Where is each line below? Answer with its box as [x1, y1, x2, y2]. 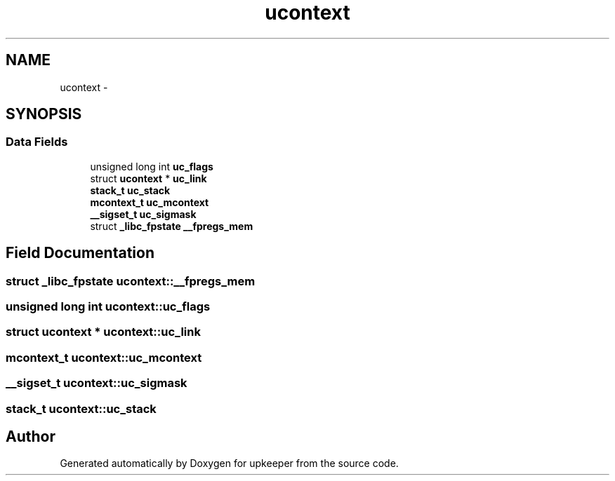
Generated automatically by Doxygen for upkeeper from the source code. [60, 457, 399, 470]
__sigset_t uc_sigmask [90, 208, 197, 220]
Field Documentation [6, 244, 154, 262]
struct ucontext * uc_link [90, 172, 207, 184]
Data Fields [6, 135, 68, 149]
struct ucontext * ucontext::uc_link [6, 325, 201, 339]
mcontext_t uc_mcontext [90, 196, 209, 208]
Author [6, 427, 55, 445]
